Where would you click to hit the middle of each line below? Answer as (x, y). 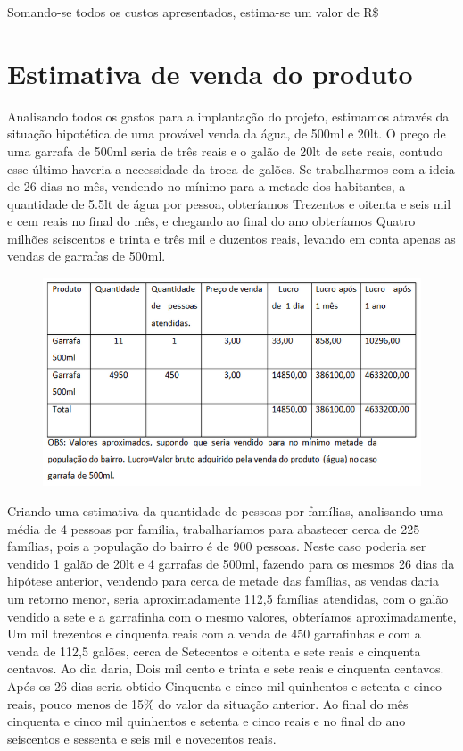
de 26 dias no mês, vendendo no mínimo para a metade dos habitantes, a (207, 186)
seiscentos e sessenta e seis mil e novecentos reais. (142, 738)
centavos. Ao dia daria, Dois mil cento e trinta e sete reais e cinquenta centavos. (226, 668)
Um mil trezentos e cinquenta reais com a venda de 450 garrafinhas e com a (214, 634)
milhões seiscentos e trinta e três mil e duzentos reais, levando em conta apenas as (231, 238)
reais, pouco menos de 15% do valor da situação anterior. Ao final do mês (208, 703)
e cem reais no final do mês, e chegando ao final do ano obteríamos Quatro (211, 221)
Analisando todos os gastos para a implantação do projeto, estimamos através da (228, 116)
